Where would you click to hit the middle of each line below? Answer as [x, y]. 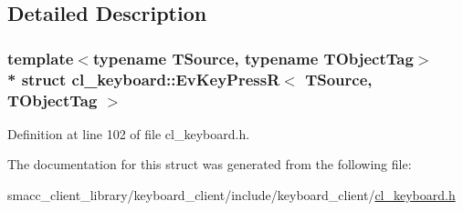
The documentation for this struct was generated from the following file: [210, 164]
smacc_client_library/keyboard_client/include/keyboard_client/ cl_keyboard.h [231, 195]
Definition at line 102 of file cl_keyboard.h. [129, 133]
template [41, 58]
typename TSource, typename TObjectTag [253, 58]
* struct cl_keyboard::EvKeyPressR [144, 79]
